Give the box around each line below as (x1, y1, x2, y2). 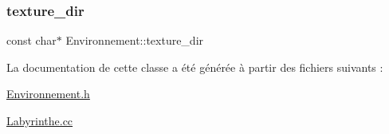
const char (6, 32, 57, 49)
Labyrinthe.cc (6, 112, 73, 128)
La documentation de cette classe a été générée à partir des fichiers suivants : (6, 58, 383, 75)
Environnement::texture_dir (65, 32, 204, 49)
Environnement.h (6, 85, 90, 102)
